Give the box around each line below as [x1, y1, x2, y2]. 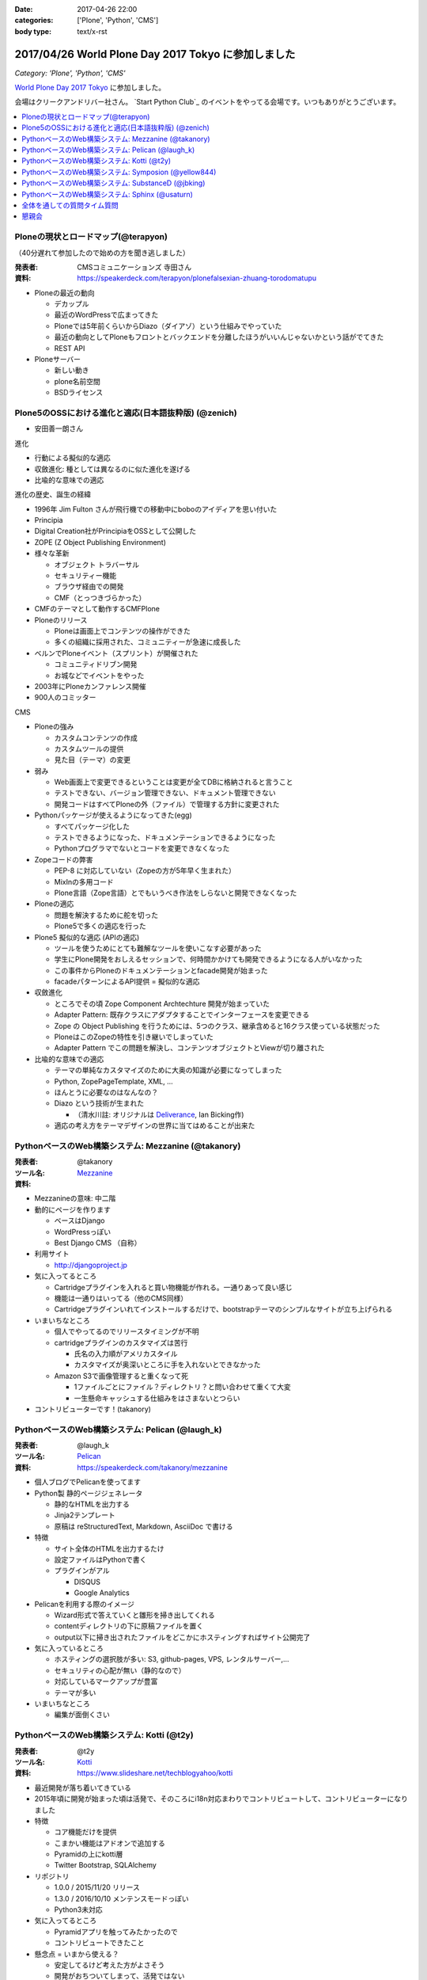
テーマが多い [54, 1688, 96, 1697]
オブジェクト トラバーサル [54, 559, 140, 569]
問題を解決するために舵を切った [54, 910, 158, 920]
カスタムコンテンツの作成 [54, 733, 138, 742]
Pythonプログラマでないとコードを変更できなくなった [54, 843, 230, 853]
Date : [14, 5, 33, 13]
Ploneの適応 [34, 899, 74, 908]
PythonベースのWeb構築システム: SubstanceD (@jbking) [21, 178, 206, 188]
